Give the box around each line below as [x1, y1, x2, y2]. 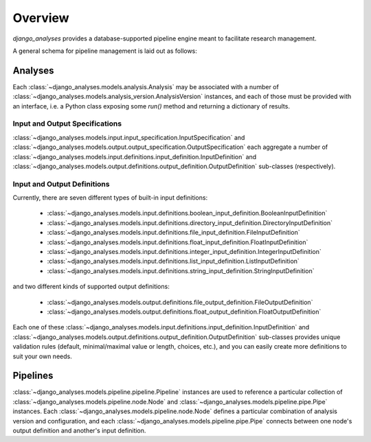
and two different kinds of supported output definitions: [12, 282, 170, 291]
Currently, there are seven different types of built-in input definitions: [12, 194, 208, 202]
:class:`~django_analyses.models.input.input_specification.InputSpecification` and [12, 133, 245, 141]
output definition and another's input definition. [12, 426, 146, 435]
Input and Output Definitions [12, 179, 110, 189]
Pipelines [12, 370, 54, 382]
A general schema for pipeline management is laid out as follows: [12, 47, 197, 55]
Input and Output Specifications [12, 119, 122, 128]
